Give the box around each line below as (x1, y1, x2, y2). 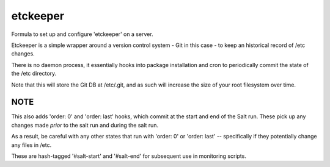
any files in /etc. (11, 141, 52, 149)
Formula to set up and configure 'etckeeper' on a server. (11, 30, 153, 38)
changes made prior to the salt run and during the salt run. (11, 121, 159, 129)
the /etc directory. (11, 70, 57, 77)
